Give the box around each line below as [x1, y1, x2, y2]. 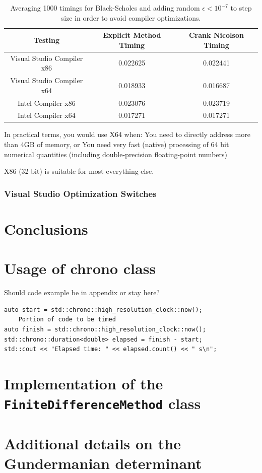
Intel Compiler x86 [17, 97, 76, 108]
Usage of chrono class [4, 258, 156, 279]
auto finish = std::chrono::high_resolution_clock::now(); [4, 325, 206, 333]
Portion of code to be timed [18, 316, 116, 323]
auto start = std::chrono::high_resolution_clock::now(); [4, 306, 203, 313]
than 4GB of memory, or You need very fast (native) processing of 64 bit [4, 139, 229, 150]
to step [230, 3, 252, 13]
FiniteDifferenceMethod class [4, 393, 201, 414]
